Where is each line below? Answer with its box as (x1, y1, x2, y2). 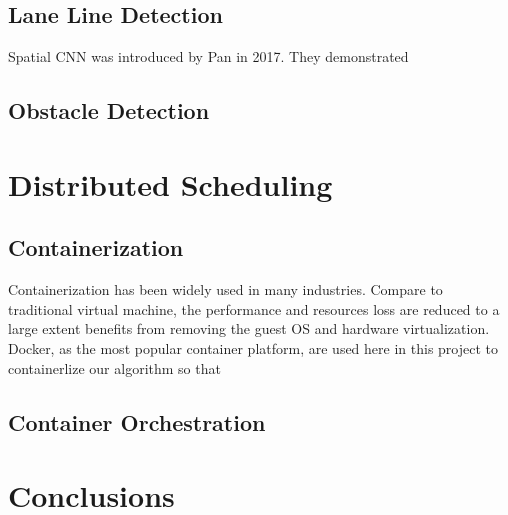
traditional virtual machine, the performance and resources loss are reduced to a (8, 298, 500, 319)
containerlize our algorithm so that (8, 357, 221, 378)
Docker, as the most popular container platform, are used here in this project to (8, 337, 498, 358)
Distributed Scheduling (8, 163, 333, 204)
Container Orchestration (8, 406, 266, 437)
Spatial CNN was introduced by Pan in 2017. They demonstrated (8, 46, 409, 67)
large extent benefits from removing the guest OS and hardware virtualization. (8, 318, 490, 339)
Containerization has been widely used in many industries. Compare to (8, 279, 443, 300)
